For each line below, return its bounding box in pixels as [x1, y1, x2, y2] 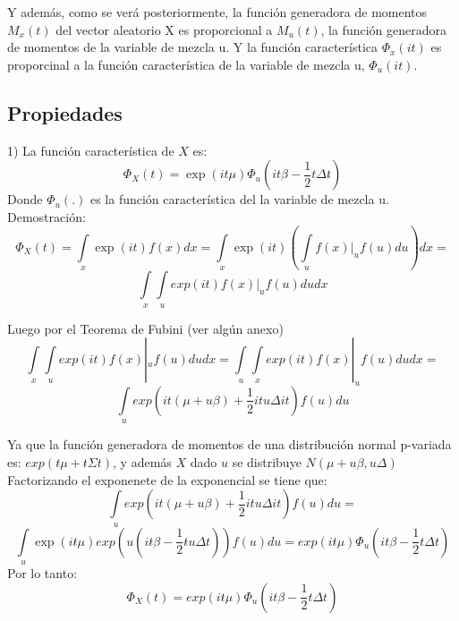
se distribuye [232, 452, 302, 471]
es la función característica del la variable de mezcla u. [89, 190, 389, 208]
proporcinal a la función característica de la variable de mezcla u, [7, 55, 365, 73]
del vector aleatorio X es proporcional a [55, 20, 273, 38]
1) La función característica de [7, 140, 174, 159]
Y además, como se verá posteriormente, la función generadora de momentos [7, 3, 428, 21]
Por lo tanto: [7, 563, 78, 582]
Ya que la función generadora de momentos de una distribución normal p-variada [7, 435, 452, 454]
